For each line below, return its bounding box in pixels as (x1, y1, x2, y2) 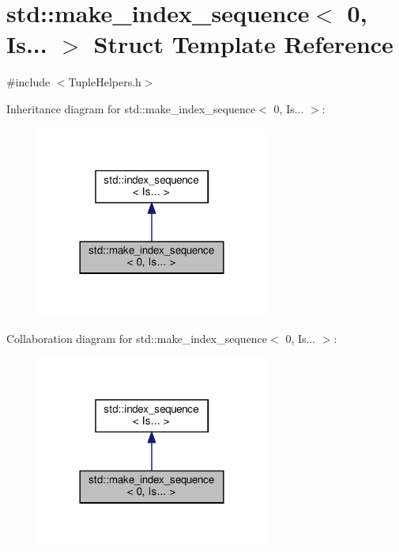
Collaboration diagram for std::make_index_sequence (6, 329, 268, 346)
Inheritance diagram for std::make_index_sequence (6, 100, 256, 116)
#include (6, 74, 51, 90)
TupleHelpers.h (68, 74, 141, 90)
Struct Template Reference (93, 28, 393, 60)
